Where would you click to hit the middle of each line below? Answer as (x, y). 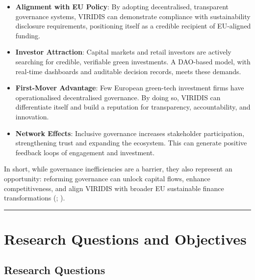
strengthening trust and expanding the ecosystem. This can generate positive (131, 143)
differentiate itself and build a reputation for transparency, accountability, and (133, 107)
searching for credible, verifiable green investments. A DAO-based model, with (133, 61)
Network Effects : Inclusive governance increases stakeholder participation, (130, 133)
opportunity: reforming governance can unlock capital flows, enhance (107, 178)
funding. (28, 35)
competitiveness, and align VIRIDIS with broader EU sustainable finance (114, 188)
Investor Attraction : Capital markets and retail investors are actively (123, 52)
